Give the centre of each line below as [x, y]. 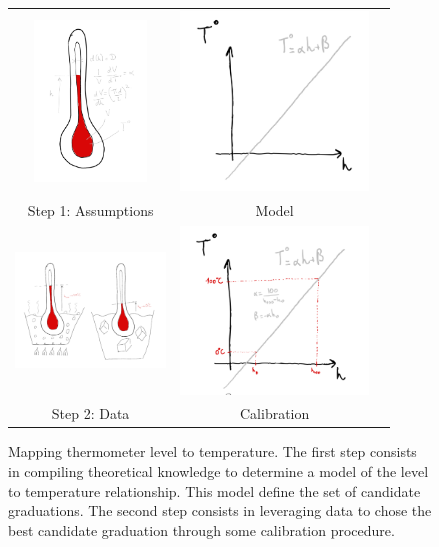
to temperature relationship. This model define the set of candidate [214, 490]
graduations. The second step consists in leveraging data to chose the [220, 510]
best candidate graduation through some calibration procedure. [201, 529]
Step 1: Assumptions [90, 210]
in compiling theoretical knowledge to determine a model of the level [218, 471]
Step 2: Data [90, 413]
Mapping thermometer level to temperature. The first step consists [212, 451]
